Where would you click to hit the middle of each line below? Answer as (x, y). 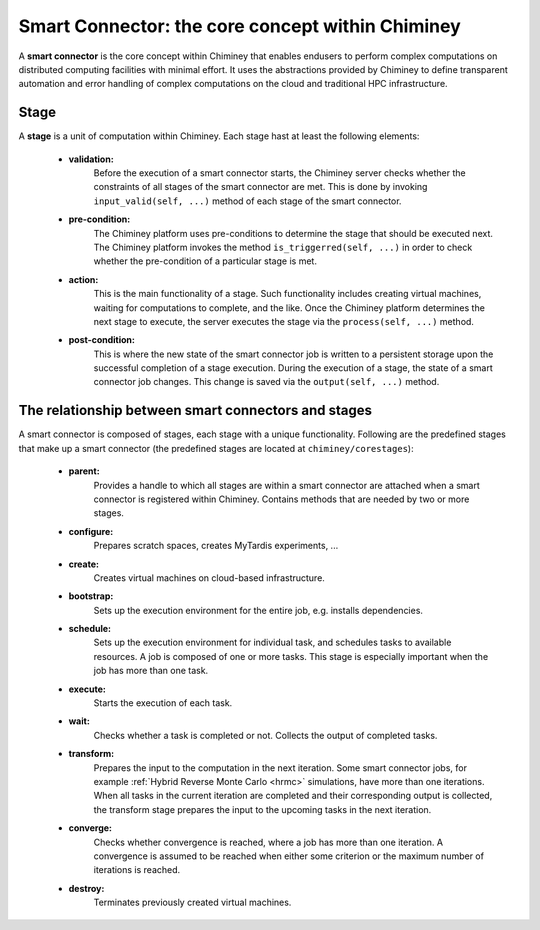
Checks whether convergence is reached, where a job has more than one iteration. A (268, 842)
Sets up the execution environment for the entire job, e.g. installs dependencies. (258, 610)
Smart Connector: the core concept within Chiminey (240, 26)
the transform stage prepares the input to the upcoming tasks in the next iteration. (262, 809)
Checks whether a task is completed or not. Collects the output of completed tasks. (265, 735)
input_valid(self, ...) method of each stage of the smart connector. (247, 201)
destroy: (86, 888)
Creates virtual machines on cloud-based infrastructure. (209, 577)
